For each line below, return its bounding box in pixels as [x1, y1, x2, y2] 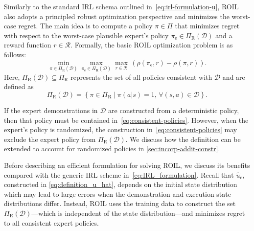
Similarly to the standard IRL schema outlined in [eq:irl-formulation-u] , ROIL [4, 1, 239, 11]
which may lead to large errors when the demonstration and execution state [4, 188, 231, 199]
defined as [4, 81, 34, 92]
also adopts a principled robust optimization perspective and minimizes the [4, 11, 230, 21]
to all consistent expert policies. [4, 217, 99, 228]
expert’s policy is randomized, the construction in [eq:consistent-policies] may [4, 124, 237, 135]
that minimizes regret [175, 21, 240, 31]
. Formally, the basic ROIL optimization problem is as [70, 40, 233, 50]
